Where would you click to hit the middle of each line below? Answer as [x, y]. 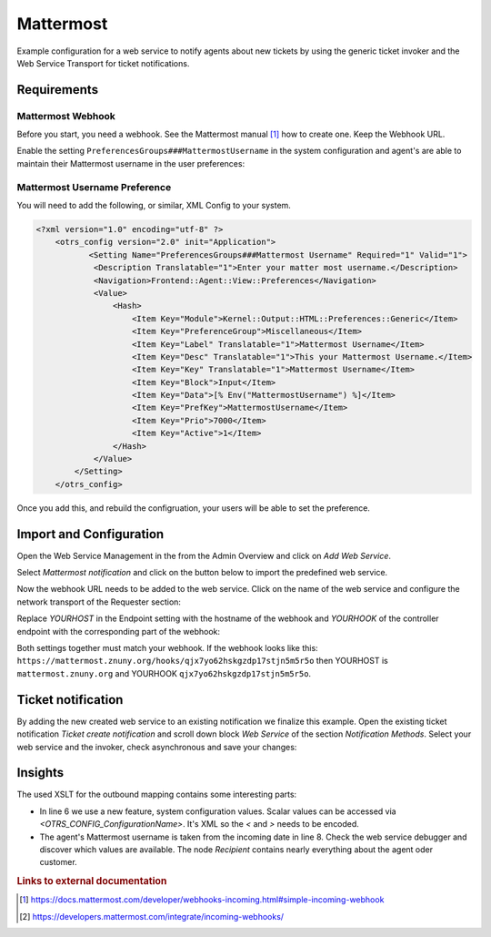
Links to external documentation [92, 881]
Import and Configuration [90, 534]
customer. [58, 862]
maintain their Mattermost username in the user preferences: [131, 163]
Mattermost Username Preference [94, 187]
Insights [40, 773]
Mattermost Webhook [66, 116]
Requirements [58, 90]
